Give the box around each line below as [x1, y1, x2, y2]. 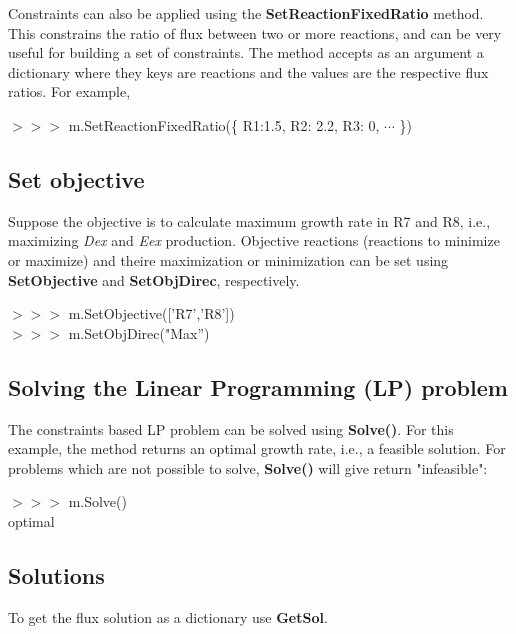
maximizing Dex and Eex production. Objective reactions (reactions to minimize [8, 230, 500, 251]
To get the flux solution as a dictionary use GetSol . [8, 606, 328, 627]
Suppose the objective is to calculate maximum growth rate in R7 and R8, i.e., [8, 210, 491, 231]
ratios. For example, [8, 81, 131, 102]
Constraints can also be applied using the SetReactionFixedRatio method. [8, 3, 484, 23]
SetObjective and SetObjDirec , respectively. [8, 269, 300, 290]
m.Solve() [68, 491, 127, 512]
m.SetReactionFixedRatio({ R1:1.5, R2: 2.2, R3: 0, [68, 114, 380, 135]
